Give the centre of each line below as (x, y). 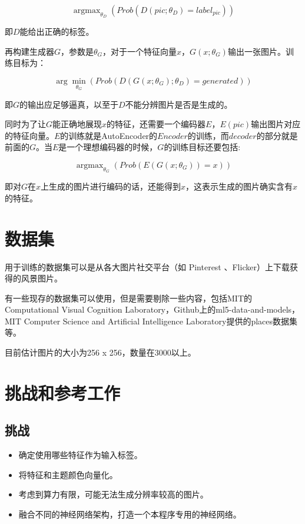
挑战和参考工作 (63, 392)
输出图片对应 (276, 124)
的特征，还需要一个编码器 (156, 124)
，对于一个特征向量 (140, 51)
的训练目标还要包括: (202, 147)
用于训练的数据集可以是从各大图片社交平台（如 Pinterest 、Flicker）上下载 (147, 266)
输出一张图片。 (256, 51)
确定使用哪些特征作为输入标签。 (80, 455)
